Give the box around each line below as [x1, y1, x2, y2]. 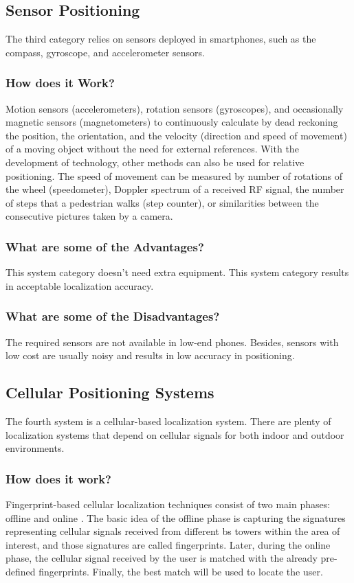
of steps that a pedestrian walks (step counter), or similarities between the [5, 195, 319, 209]
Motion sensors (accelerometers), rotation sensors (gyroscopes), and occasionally [5, 101, 344, 115]
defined [5, 564, 36, 578]
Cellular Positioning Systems [5, 382, 214, 403]
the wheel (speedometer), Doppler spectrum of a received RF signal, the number [5, 182, 344, 196]
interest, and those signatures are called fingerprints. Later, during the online [5, 537, 331, 551]
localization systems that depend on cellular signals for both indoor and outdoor [5, 427, 344, 442]
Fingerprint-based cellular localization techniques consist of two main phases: [5, 496, 331, 511]
